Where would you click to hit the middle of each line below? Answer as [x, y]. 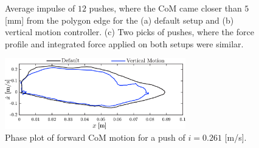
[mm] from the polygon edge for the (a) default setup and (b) [119, 20]
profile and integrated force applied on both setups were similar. [124, 43]
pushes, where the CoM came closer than [165, 8]
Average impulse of [40, 8]
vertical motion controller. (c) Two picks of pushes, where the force [129, 32]
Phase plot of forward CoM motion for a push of [95, 137]
